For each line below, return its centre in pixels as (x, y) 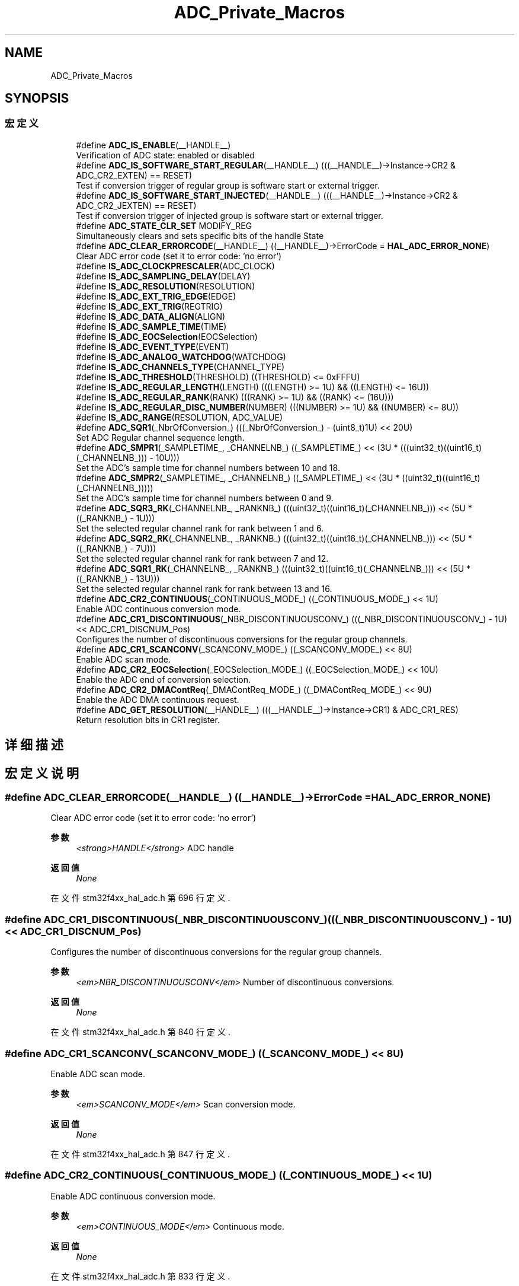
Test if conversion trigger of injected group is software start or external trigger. (230, 215)
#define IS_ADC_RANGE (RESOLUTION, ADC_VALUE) (180, 417)
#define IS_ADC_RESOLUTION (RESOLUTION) (166, 286)
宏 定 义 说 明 (42, 773)
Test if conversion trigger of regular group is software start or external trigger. (228, 185)
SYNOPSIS (37, 98)
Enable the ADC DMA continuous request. (158, 699)
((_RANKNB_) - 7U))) (116, 548)
